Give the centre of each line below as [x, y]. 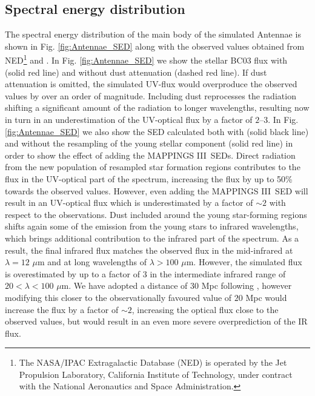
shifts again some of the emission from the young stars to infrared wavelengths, [152, 226]
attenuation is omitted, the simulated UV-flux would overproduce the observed [151, 84]
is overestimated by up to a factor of [73, 273]
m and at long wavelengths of [92, 262]
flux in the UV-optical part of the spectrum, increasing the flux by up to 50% [149, 178]
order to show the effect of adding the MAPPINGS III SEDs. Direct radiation [150, 155]
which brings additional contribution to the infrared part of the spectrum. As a [152, 238]
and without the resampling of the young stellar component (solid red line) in [149, 143]
